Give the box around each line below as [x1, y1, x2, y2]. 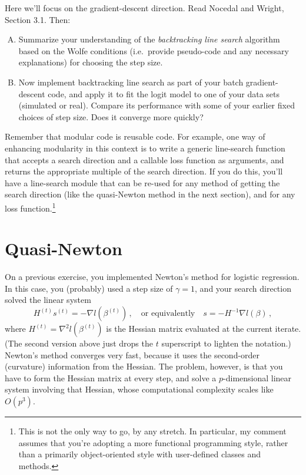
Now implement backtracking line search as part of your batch [18, 75, 244, 88]
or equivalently [141, 309, 195, 318]
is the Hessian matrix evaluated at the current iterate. [106, 322, 301, 335]
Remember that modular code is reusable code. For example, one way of [5, 130, 265, 143]
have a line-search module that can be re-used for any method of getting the [5, 176, 280, 189]
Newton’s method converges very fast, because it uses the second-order [5, 348, 260, 361]
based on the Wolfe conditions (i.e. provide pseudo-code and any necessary [18, 44, 289, 57]
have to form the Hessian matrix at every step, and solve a [5, 371, 217, 384]
